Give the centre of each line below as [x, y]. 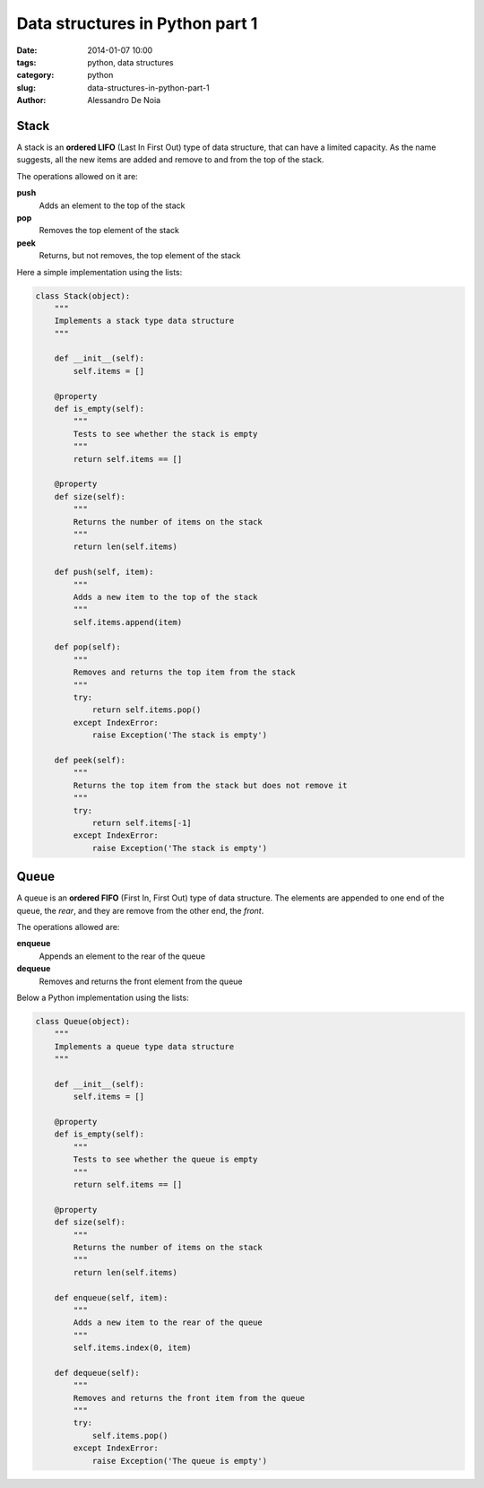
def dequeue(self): [97, 1373]
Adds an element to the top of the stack [112, 205]
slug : [26, 87]
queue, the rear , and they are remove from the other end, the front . [140, 910]
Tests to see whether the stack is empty [165, 434]
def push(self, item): [104, 572]
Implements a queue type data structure [144, 1046]
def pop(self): [87, 647]
